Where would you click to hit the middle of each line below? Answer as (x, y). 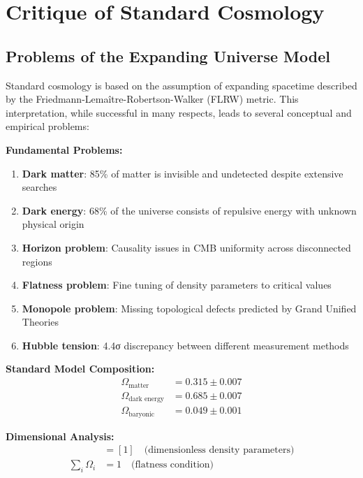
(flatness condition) (173, 465)
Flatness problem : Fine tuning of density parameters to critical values (177, 285)
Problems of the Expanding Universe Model (168, 56)
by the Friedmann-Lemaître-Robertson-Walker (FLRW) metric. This (152, 99)
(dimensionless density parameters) (219, 450)
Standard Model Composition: (80, 369)
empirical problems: (47, 126)
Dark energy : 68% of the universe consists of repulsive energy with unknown (189, 210)
